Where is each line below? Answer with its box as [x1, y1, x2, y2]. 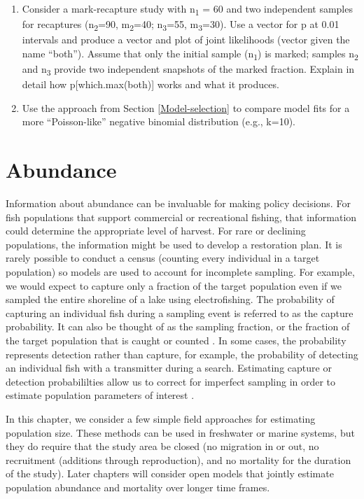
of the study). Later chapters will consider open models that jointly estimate [6, 466, 334, 481]
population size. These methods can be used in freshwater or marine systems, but [6, 425, 355, 440]
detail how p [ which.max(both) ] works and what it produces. [22, 77, 279, 92]
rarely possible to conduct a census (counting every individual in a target [6, 251, 320, 265]
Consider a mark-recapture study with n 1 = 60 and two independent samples [22, 1, 353, 17]
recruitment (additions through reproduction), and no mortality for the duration [6, 452, 351, 467]
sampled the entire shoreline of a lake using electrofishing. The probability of [6, 292, 335, 307]
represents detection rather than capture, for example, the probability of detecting [6, 346, 358, 361]
